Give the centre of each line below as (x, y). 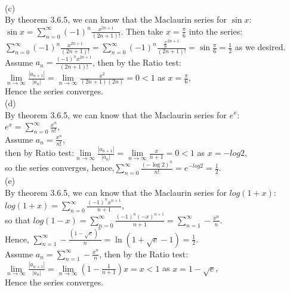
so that (18, 219)
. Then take (142, 31)
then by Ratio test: (40, 153)
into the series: (216, 31)
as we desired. (260, 47)
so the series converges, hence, (60, 167)
